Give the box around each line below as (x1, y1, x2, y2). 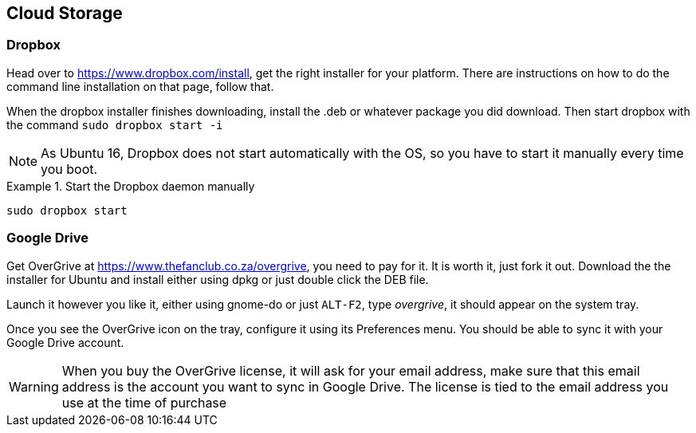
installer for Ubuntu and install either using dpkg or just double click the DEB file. (6, 272, 429, 286)
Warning (9, 378, 59, 395)
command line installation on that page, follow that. (6, 79, 274, 93)
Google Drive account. (6, 335, 124, 349)
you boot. (41, 160, 98, 177)
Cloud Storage (6, 3, 123, 23)
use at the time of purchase (61, 394, 227, 411)
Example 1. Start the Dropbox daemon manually (6, 179, 255, 193)
